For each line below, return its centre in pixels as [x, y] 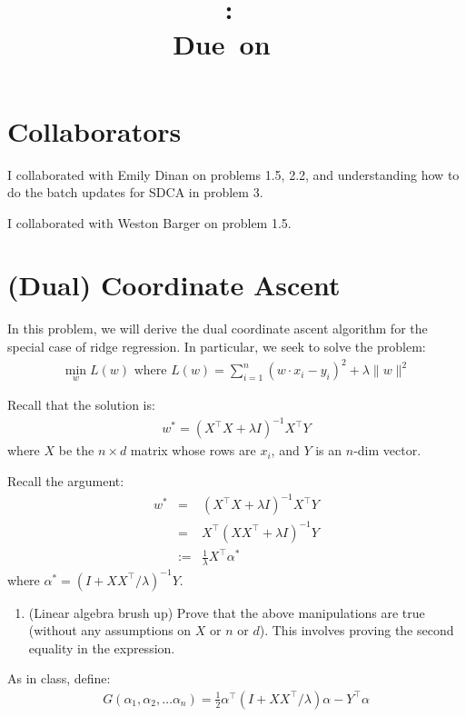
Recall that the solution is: [81, 405]
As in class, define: [59, 678]
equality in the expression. [102, 647]
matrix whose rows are [193, 450]
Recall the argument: [66, 481]
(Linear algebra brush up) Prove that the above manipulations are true [227, 612]
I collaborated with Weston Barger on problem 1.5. [149, 222]
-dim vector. [387, 450]
